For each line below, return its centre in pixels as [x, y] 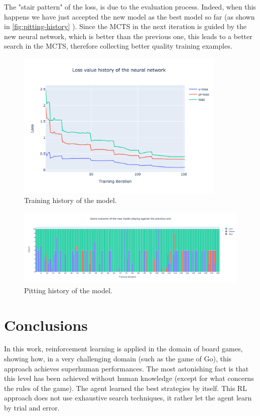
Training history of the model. [71, 200]
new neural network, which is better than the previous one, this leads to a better [128, 36]
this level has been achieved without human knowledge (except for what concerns [129, 378]
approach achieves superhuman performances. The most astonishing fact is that [126, 368]
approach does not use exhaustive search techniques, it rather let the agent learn [128, 398]
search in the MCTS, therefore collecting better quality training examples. [118, 46]
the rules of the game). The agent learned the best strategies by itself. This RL [125, 388]
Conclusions [46, 325]
